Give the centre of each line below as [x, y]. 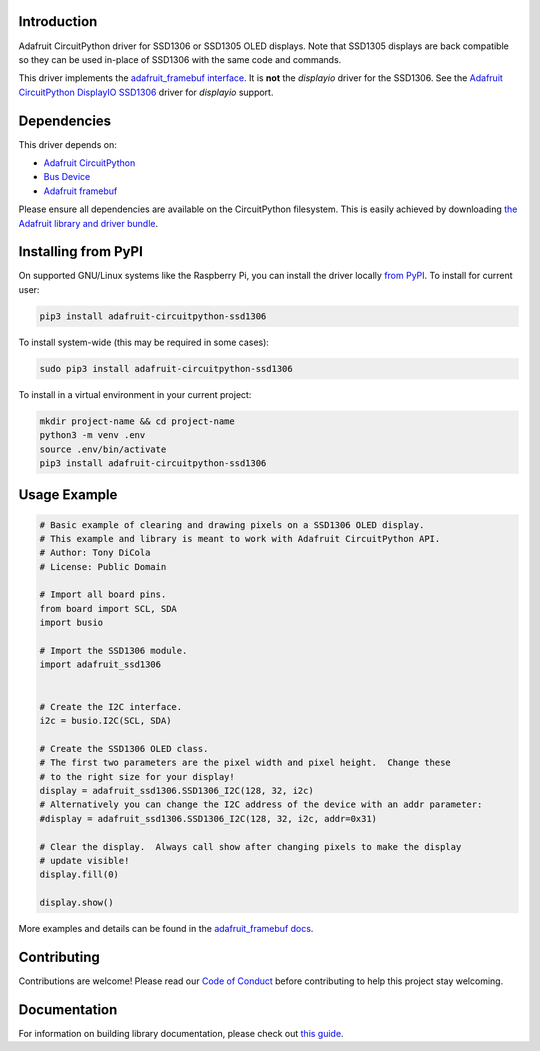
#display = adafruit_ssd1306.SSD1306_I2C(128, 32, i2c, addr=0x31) [208, 818]
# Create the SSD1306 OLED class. [124, 748]
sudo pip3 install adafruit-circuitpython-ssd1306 [166, 368]
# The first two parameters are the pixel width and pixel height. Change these [245, 763]
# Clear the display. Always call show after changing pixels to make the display [250, 846]
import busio [71, 623]
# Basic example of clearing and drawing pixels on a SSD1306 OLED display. [232, 524]
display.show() [76, 903]
